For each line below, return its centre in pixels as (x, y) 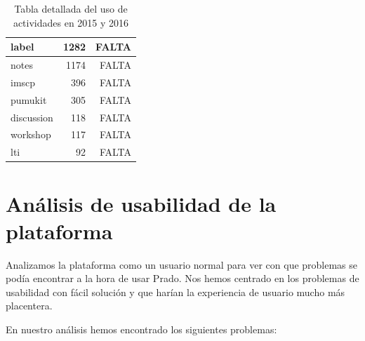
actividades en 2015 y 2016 (71, 22)
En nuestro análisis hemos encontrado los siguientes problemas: (141, 329)
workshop (31, 134)
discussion (32, 117)
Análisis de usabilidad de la (141, 203)
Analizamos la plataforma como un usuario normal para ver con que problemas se (182, 264)
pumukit (29, 99)
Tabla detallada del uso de (71, 8)
